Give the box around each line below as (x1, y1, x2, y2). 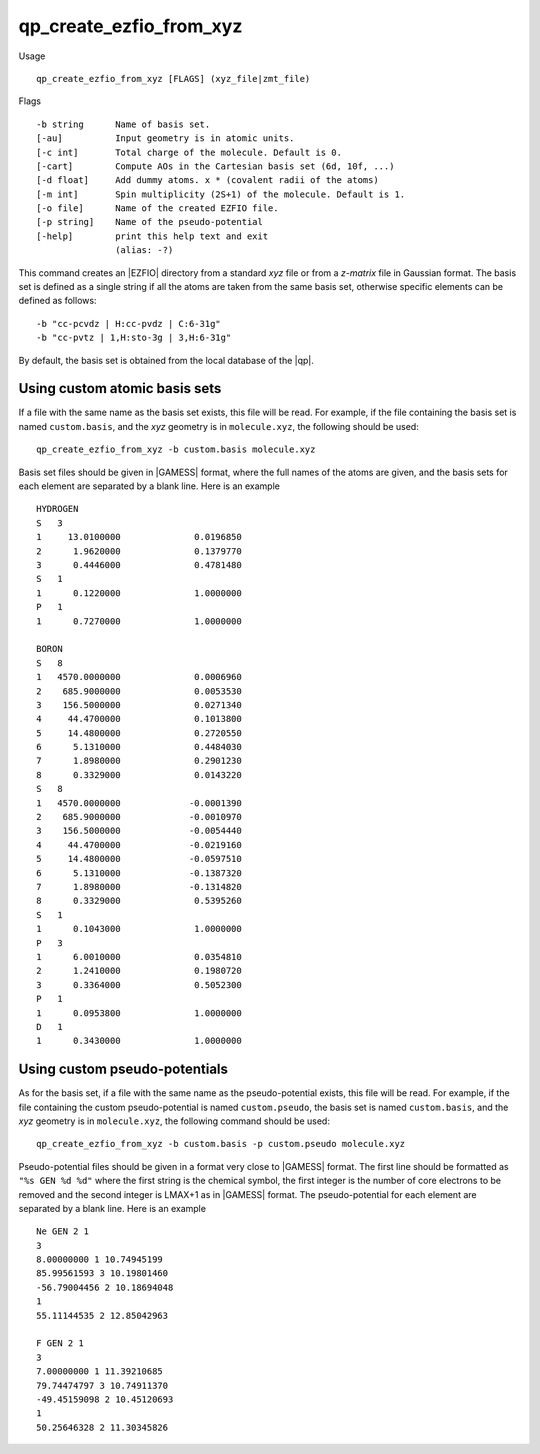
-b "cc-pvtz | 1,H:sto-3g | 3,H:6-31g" (36, 332, 232, 344)
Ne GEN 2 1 (36, 1226, 90, 1237)
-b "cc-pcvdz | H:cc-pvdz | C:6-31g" (36, 318, 222, 329)
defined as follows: (18, 295, 97, 307)
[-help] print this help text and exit (36, 230, 269, 242)
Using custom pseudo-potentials (18, 1061, 229, 1078)
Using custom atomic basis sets (18, 380, 222, 397)
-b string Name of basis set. (36, 118, 211, 130)
